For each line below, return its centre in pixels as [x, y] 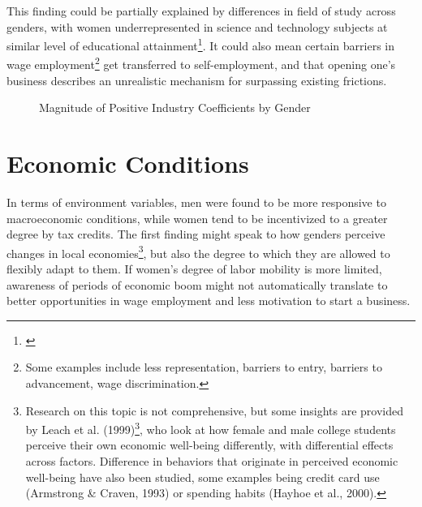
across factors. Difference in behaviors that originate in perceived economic [212, 461]
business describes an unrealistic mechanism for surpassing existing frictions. [197, 80]
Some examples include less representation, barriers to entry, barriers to [204, 367]
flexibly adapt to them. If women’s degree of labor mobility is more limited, [194, 269]
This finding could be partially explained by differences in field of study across [201, 11]
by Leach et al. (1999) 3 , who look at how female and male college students [211, 428]
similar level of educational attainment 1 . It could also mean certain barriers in [201, 44]
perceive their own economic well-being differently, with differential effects [209, 445]
